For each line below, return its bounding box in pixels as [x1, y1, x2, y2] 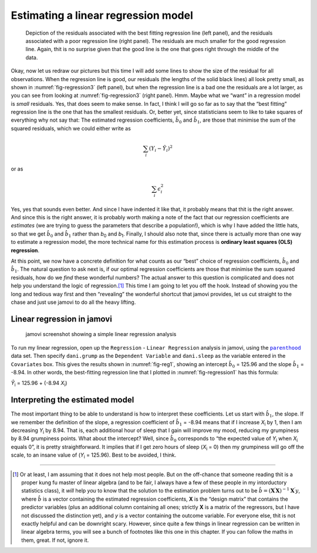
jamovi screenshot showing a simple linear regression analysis [25, 331, 177, 338]
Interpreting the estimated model [11, 395, 134, 405]
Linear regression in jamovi [11, 314, 113, 324]
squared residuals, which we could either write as [11, 125, 131, 132]
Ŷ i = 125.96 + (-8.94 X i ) [11, 380, 68, 388]
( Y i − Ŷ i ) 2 [149, 144, 173, 153]
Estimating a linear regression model [11, 9, 193, 22]
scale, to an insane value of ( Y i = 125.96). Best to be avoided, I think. [11, 451, 177, 460]
